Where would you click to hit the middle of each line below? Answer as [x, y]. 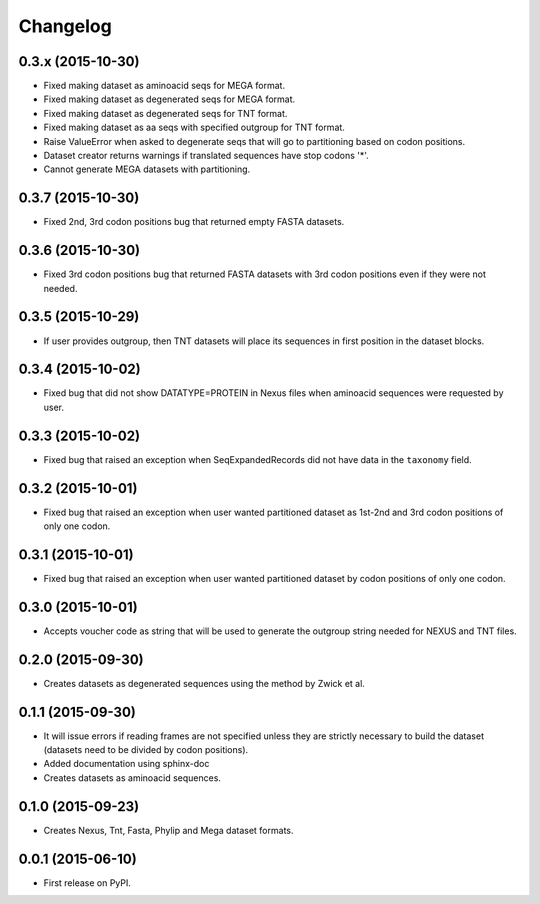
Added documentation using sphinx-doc [126, 764]
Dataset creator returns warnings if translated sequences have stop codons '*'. [206, 156]
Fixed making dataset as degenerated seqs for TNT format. [165, 113]
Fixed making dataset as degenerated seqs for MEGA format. [169, 99]
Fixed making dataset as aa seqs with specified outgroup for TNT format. [194, 127]
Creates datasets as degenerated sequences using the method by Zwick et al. [204, 683]
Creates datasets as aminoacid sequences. [132, 777]
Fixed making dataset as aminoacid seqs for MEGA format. [164, 86]
